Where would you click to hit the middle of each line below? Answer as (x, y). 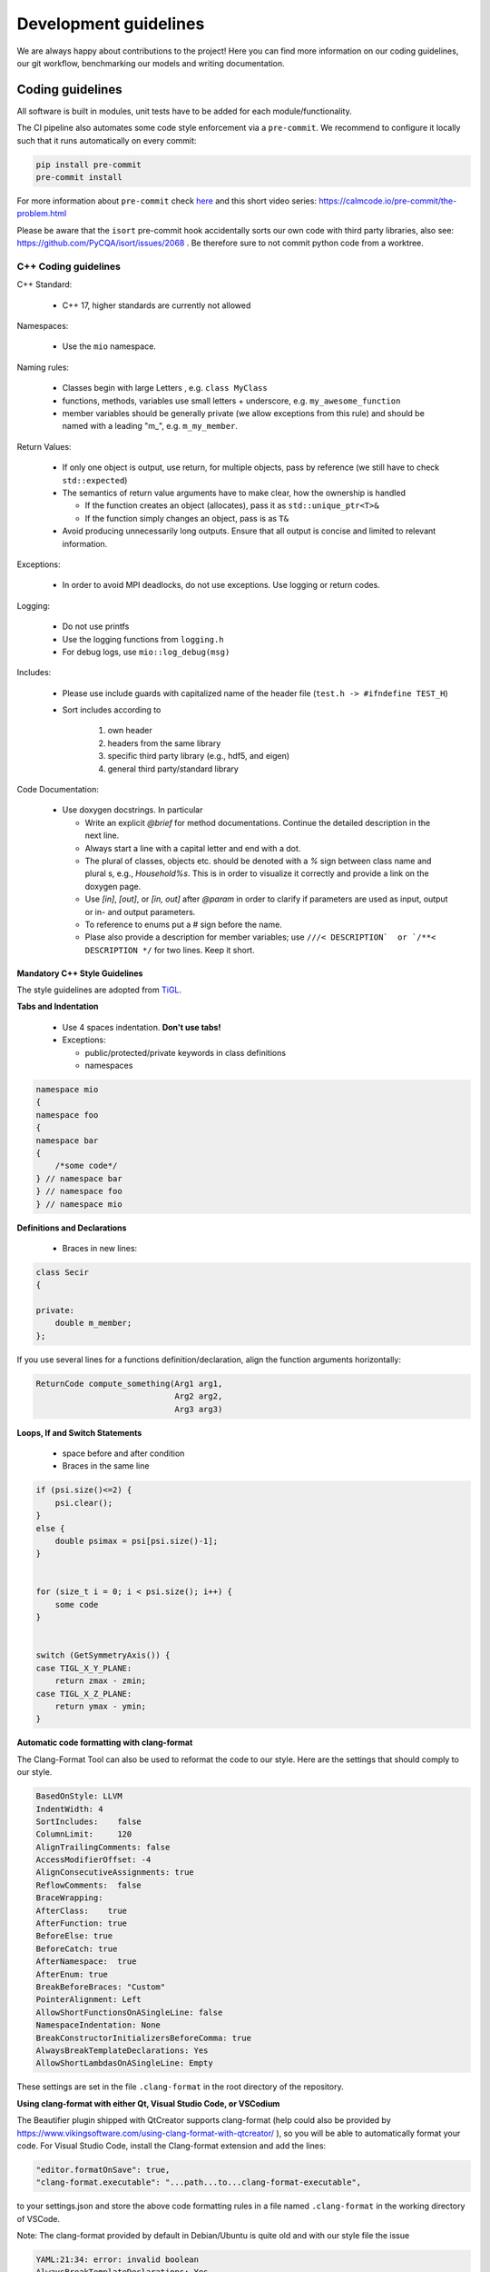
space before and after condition (123, 1453)
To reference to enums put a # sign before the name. (184, 924)
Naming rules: (43, 367)
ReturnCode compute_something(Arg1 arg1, (129, 1383)
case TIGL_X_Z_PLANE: (84, 1694)
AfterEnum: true (72, 1974)
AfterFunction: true (81, 1923)
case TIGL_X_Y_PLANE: (84, 1668)
